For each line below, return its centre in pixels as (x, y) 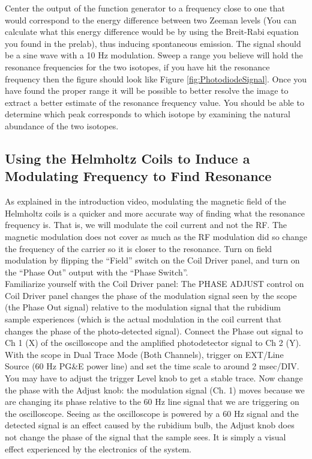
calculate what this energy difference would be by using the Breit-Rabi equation (152, 32)
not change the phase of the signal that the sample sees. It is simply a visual (145, 437)
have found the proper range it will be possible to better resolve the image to (147, 91)
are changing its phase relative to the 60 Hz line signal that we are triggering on (152, 402)
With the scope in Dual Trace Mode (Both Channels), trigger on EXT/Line (144, 354)
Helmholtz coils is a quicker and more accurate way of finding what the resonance (155, 213)
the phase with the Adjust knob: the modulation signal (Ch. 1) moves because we (155, 390)
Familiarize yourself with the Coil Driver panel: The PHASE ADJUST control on (154, 284)
